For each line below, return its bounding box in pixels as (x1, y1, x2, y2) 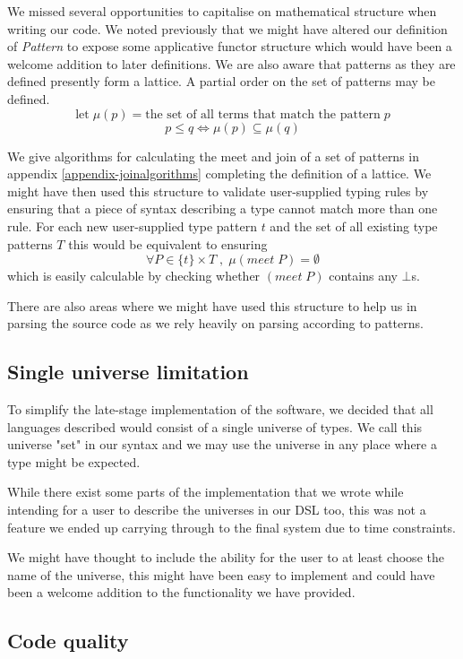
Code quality (7, 627, 129, 655)
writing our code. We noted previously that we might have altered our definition (7, 19, 448, 38)
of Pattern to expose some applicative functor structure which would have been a (7, 37, 452, 56)
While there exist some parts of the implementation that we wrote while (7, 482, 404, 501)
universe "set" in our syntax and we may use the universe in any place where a (7, 435, 437, 454)
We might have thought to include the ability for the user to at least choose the (7, 548, 444, 567)
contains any (329, 266, 398, 285)
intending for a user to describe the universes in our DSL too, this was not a (7, 500, 426, 519)
